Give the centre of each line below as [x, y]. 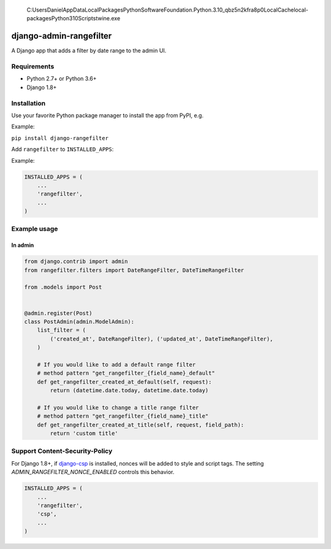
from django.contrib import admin [76, 262]
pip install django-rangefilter [60, 138]
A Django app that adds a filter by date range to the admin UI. [89, 51]
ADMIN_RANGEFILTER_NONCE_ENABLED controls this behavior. [93, 472]
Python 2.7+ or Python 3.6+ [62, 79]
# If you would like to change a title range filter [118, 407]
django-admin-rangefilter [62, 36]
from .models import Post [63, 287]
